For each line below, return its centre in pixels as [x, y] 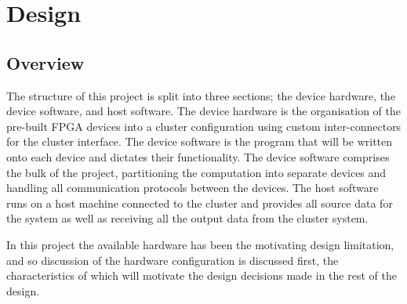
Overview [45, 62]
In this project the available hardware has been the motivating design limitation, [200, 244]
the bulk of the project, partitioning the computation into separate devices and [196, 172]
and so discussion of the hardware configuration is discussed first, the [173, 260]
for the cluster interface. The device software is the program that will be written [200, 141]
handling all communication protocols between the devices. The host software [193, 188]
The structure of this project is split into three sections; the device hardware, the [201, 95]
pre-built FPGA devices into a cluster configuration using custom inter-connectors [204, 126]
